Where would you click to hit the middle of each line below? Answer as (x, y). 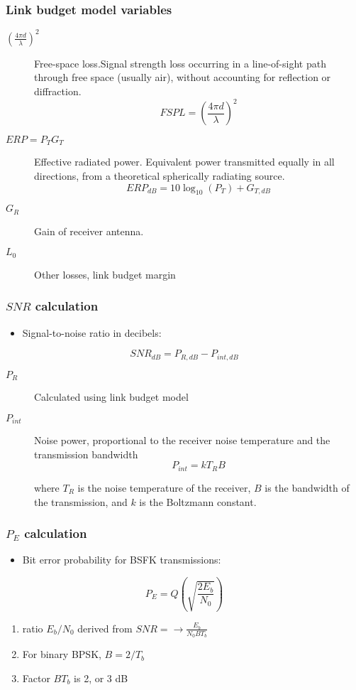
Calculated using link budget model (111, 397)
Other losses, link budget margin (105, 274)
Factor (36, 678)
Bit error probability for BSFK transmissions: (122, 560)
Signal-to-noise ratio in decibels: (92, 332)
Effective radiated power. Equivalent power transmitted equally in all (184, 162)
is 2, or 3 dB (101, 678)
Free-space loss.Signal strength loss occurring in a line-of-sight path (180, 63)
